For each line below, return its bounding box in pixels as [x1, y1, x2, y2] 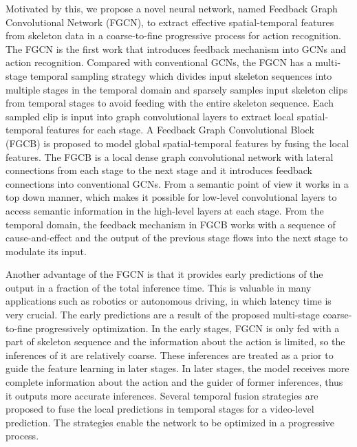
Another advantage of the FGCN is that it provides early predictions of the [6, 267, 323, 281]
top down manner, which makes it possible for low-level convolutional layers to [6, 190, 337, 204]
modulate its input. [6, 243, 87, 258]
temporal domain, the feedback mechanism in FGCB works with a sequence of [6, 217, 336, 231]
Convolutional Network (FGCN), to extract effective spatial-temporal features [6, 14, 334, 29]
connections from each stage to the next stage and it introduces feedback [6, 163, 313, 177]
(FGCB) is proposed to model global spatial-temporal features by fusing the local [6, 135, 349, 150]
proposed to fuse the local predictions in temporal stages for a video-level [6, 402, 314, 416]
